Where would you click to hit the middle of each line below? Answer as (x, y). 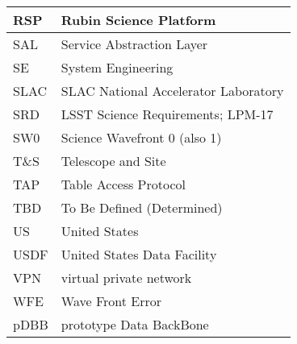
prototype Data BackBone (135, 324)
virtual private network (126, 278)
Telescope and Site (113, 161)
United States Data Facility (139, 254)
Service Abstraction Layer (134, 44)
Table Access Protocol (123, 184)
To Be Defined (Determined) (142, 207)
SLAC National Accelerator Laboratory (172, 91)
